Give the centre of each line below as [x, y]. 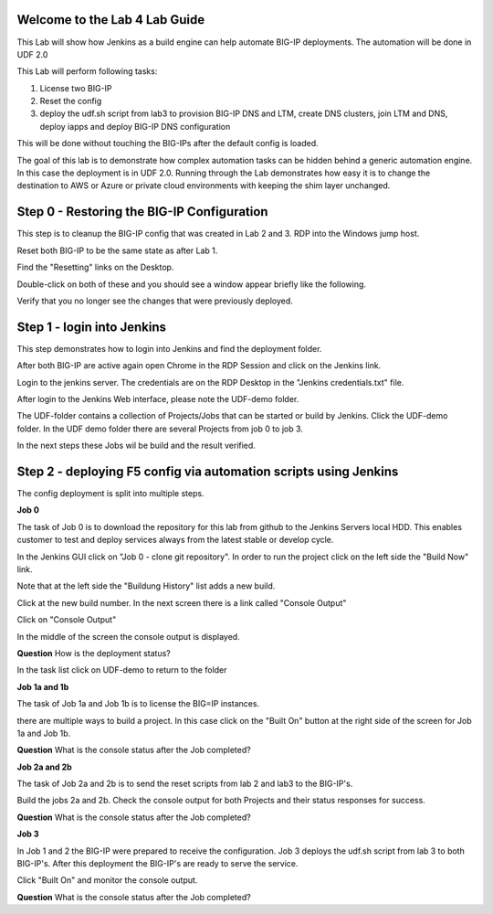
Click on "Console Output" [67, 620]
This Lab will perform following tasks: [87, 71]
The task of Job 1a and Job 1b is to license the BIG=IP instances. [138, 704]
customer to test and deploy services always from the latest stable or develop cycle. [175, 540]
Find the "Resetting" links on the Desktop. [95, 267]
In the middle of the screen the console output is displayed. [129, 636]
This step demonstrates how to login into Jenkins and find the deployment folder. [169, 348]
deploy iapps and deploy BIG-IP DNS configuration [135, 126]
